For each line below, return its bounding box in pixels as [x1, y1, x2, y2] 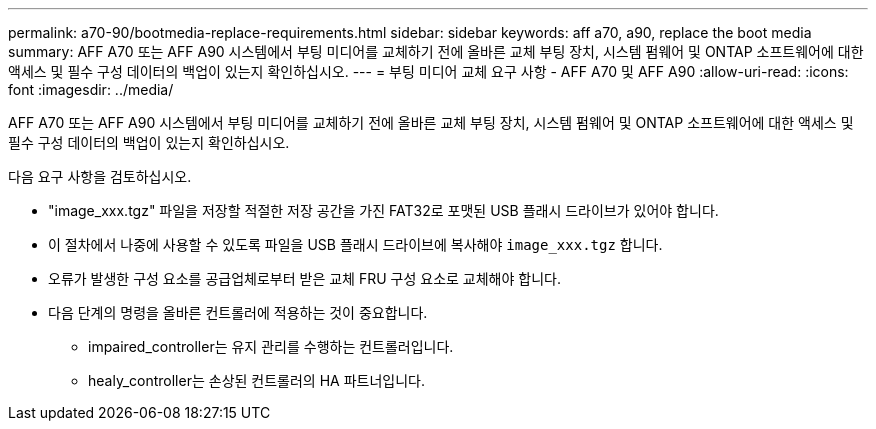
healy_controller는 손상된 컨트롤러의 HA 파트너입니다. [88, 372, 425, 389]
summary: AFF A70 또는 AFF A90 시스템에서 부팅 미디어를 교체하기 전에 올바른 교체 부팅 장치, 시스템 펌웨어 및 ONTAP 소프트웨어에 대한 [8, 43, 864, 60]
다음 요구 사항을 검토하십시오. [8, 168, 192, 185]
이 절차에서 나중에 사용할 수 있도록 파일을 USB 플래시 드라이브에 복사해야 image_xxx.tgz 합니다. [48, 236, 663, 253]
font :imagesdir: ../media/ [8, 81, 174, 98]
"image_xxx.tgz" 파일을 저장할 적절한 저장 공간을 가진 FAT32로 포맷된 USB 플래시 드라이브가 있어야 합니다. [48, 202, 719, 219]
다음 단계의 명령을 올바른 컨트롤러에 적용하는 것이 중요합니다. [48, 304, 428, 321]
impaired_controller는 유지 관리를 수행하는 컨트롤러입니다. [88, 338, 454, 355]
